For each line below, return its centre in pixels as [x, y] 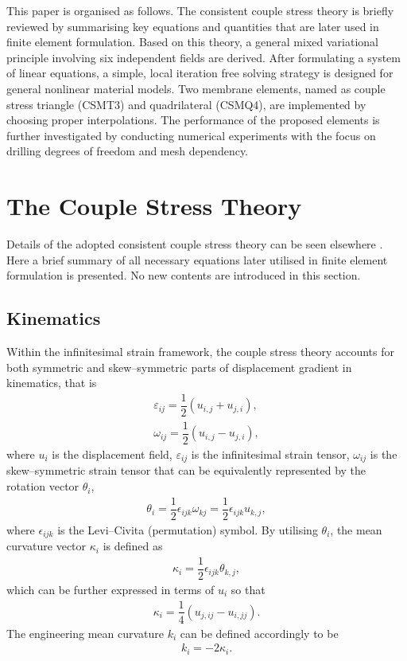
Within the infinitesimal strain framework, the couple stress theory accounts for [200, 352]
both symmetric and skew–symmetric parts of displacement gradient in [179, 367]
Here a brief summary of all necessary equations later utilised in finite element [197, 259]
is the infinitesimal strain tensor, [270, 454]
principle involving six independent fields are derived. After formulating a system [203, 57]
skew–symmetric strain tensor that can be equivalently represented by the [186, 470]
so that [248, 589]
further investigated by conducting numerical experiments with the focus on [191, 135]
